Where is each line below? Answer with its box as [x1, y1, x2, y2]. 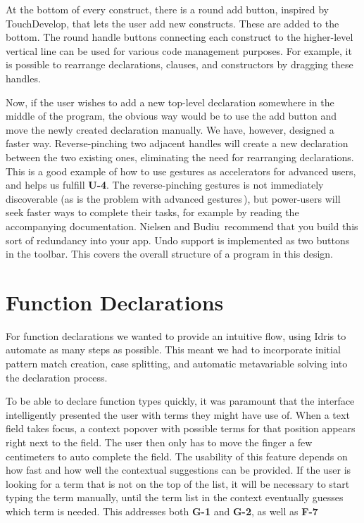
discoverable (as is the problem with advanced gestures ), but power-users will [6, 191, 341, 206]
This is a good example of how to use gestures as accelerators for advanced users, [6, 163, 356, 178]
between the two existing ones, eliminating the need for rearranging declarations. [6, 149, 354, 164]
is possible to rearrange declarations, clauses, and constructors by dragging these [6, 57, 353, 72]
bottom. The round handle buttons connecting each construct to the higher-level [6, 30, 353, 44]
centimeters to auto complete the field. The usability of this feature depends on [6, 448, 348, 463]
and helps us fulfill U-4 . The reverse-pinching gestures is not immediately [6, 177, 324, 192]
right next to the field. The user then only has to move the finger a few [6, 434, 313, 449]
